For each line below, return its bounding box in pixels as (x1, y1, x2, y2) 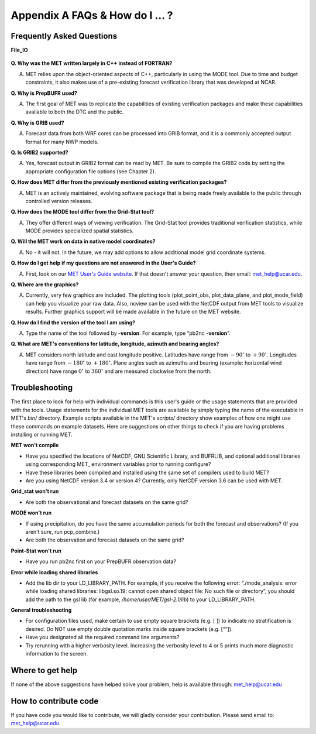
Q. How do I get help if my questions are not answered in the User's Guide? (11, 259, 196, 266)
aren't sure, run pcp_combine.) (25, 528, 100, 535)
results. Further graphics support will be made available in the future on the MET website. (25, 308, 241, 315)
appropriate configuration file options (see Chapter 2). (25, 167, 156, 175)
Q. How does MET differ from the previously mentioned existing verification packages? (11, 179, 227, 186)
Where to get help (11, 665, 78, 675)
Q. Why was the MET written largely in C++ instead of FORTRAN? (11, 60, 173, 67)
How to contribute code (11, 696, 99, 706)
